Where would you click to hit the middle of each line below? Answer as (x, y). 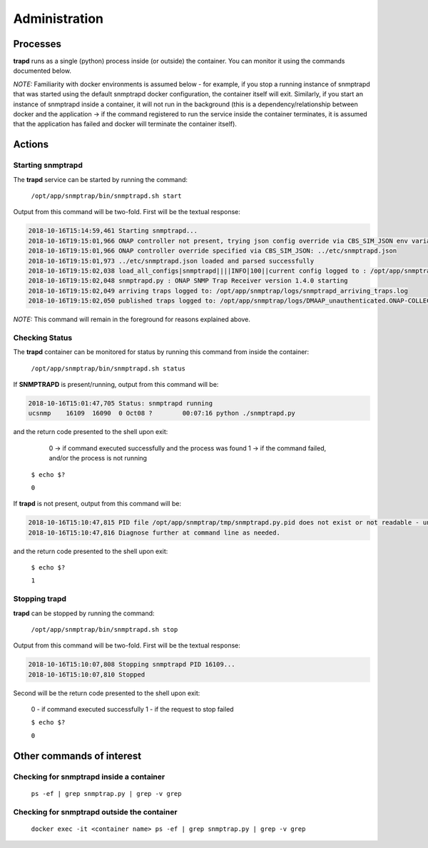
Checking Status (43, 338)
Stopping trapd (40, 599)
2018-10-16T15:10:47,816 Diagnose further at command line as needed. (154, 532)
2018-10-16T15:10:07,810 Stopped (87, 674)
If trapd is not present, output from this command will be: (97, 504)
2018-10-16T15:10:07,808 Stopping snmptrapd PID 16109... (132, 665)
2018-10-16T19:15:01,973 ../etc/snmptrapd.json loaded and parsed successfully (171, 261)
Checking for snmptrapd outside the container (95, 812)
